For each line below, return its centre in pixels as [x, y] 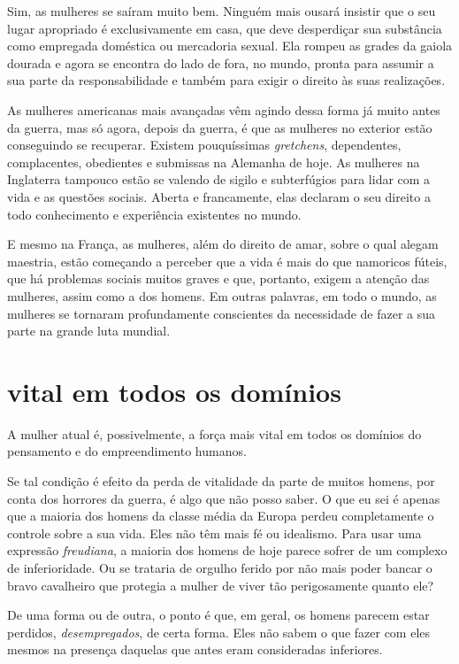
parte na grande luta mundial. [89, 331]
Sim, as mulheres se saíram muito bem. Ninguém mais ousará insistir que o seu [222, 11]
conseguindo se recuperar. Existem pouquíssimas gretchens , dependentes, [204, 145]
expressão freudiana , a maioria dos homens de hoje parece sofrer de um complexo [227, 550]
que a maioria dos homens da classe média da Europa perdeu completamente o [221, 516]
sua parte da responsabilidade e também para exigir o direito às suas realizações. [226, 80]
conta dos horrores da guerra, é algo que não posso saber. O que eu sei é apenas [224, 498]
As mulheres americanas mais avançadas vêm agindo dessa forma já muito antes [224, 109]
